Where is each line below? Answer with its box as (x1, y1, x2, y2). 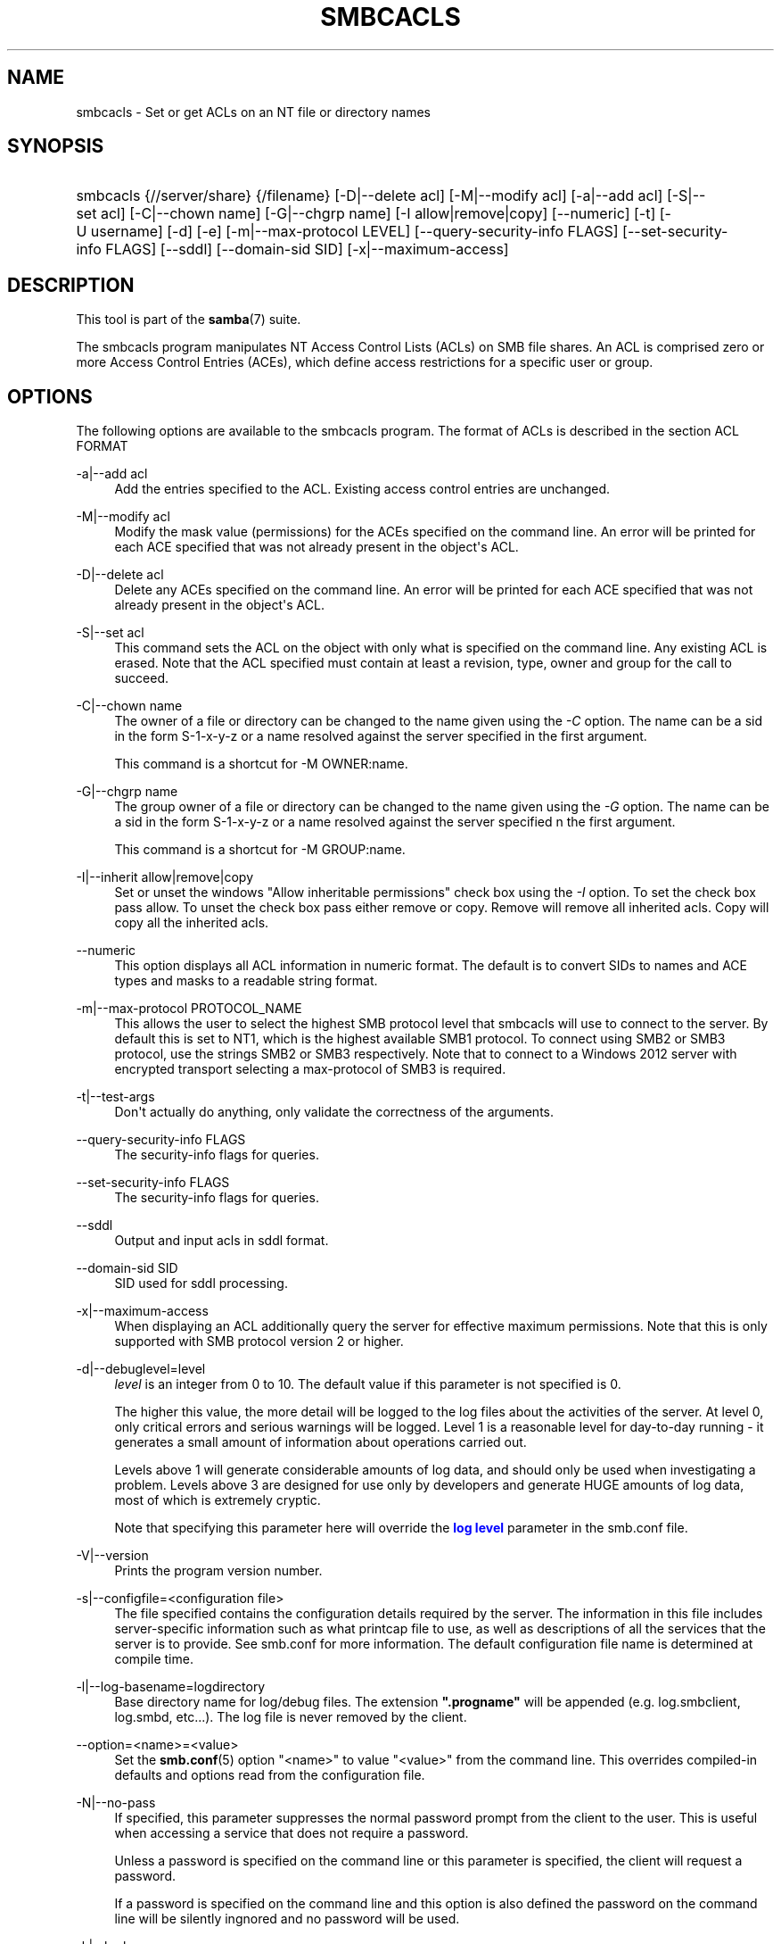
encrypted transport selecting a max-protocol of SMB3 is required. (114, 1061, 506, 1077)
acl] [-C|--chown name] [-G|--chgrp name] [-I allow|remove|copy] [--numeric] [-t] (100, 204, 656, 223)
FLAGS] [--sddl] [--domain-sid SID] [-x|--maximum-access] (105, 240, 509, 259)
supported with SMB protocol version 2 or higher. (114, 1333, 404, 1350)
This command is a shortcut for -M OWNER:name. (114, 756, 408, 772)
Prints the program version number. (114, 1563, 323, 1579)
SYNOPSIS (7, 135, 104, 158)
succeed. (114, 670, 169, 686)
